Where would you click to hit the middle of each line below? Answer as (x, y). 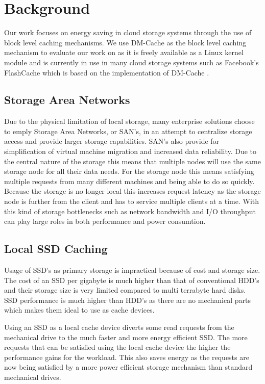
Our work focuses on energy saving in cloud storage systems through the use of (128, 32)
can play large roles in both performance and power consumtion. (105, 221)
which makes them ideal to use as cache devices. (79, 310)
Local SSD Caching (56, 249)
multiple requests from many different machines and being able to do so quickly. (129, 181)
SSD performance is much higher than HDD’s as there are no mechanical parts (127, 300)
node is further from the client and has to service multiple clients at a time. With (132, 201)
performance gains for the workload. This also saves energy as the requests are (127, 357)
